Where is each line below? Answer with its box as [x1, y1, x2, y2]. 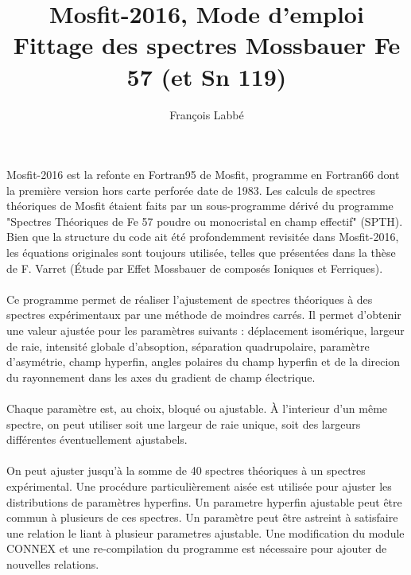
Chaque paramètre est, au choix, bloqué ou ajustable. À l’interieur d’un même [6, 400, 388, 416]
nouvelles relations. [6, 555, 99, 572]
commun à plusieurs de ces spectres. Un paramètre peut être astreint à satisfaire [6, 509, 398, 526]
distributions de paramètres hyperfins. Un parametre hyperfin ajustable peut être [6, 493, 402, 510]
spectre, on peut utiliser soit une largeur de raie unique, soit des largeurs [6, 415, 361, 432]
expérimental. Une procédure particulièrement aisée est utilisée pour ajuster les [6, 477, 392, 494]
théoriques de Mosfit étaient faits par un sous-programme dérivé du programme [6, 197, 394, 214]
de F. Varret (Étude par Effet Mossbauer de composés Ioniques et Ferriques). [6, 259, 383, 276]
